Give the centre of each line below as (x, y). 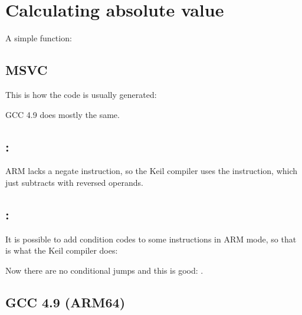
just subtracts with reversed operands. (74, 182)
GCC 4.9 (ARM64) (65, 302)
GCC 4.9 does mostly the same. (63, 114)
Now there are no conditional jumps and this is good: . (104, 270)
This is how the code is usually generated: (81, 94)
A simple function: (39, 38)
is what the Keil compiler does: (62, 250)
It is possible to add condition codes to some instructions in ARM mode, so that (151, 239)
